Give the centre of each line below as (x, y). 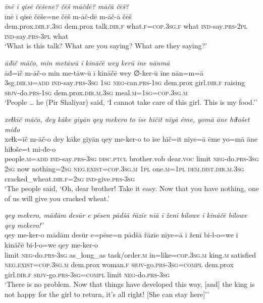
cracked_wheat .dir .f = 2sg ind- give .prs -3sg (70, 178)
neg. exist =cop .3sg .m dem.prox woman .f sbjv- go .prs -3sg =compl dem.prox (119, 264)
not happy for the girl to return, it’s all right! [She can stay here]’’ (107, 294)
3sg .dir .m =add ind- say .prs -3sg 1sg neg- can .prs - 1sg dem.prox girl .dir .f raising (125, 82)
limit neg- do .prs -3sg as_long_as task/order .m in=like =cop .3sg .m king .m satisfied (130, 254)
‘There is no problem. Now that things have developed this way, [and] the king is (130, 284)
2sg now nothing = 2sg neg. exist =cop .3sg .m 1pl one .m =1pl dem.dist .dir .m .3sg (124, 168)
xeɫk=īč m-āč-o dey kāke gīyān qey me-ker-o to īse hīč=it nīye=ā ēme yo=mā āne (131, 139)
